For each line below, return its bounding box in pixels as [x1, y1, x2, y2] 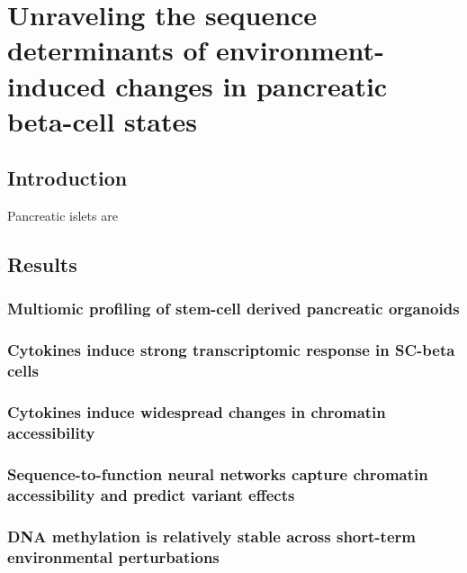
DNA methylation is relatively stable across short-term [7, 524, 416, 547]
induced [7, 67, 106, 104]
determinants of [7, 32, 207, 68]
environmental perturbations [7, 545, 220, 568]
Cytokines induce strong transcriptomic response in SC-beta [7, 339, 455, 361]
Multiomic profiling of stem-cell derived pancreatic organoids [7, 297, 460, 320]
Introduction [7, 164, 128, 192]
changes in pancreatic [115, 67, 388, 104]
